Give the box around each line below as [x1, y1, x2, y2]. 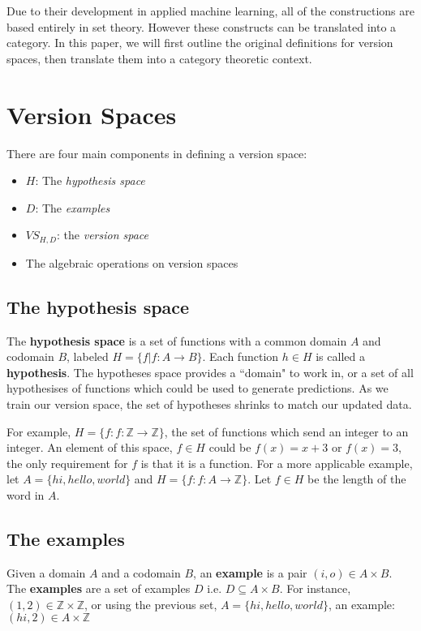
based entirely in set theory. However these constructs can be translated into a [6, 18, 397, 35]
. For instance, [279, 580, 351, 597]
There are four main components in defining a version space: [6, 144, 307, 161]
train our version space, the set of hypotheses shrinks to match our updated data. [6, 395, 412, 412]
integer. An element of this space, [6, 439, 173, 456]
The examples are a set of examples [6, 580, 191, 597]
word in [6, 486, 45, 503]
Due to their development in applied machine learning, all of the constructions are [6, 2, 415, 19]
